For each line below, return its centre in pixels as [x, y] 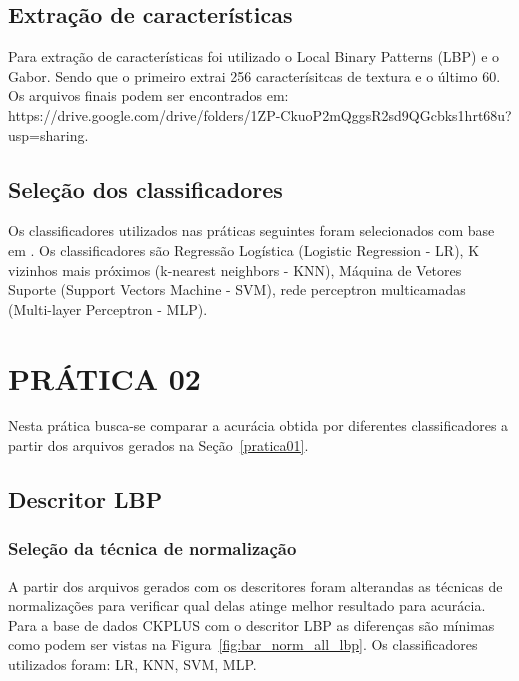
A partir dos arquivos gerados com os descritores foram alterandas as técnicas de [255, 585]
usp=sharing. [48, 134]
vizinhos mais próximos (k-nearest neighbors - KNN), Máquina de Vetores [235, 269]
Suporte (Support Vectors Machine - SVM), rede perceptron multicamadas [237, 289]
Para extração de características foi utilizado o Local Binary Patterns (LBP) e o [254, 56]
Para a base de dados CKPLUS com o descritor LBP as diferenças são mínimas [251, 624]
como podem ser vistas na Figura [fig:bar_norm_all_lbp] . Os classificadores [243, 644]
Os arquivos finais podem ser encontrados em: [148, 95]
